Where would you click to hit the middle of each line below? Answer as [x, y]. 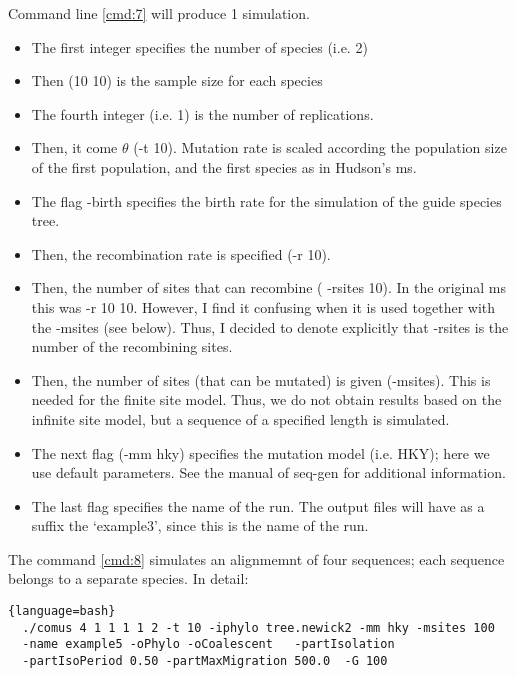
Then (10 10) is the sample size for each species [177, 80]
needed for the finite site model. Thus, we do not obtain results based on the [266, 399]
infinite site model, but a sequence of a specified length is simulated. [240, 418]
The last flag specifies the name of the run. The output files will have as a [258, 505]
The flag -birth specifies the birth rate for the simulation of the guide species [266, 200]
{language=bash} [62, 611]
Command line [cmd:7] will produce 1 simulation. [159, 13]
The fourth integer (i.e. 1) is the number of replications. [202, 113]
